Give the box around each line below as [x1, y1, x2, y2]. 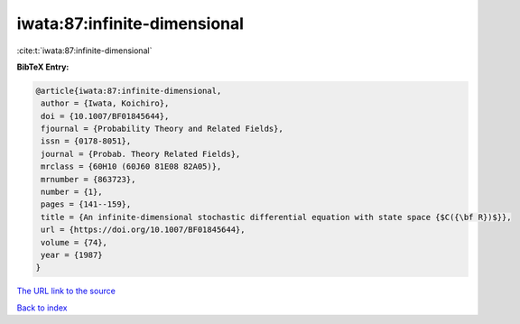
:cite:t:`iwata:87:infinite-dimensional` [16, 45, 153, 56]
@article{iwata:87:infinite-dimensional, [35, 86, 222, 96]
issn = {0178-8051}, [41, 136, 132, 146]
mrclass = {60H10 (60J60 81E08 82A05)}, [41, 162, 222, 171]
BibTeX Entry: [16, 61, 70, 72]
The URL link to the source [16, 285, 116, 297]
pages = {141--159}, [41, 199, 132, 209]
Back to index [16, 302, 68, 313]
